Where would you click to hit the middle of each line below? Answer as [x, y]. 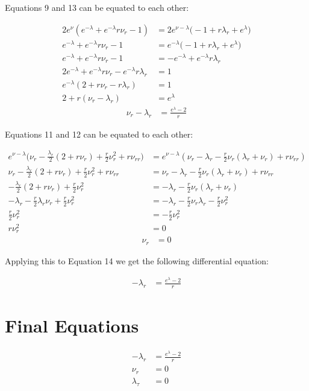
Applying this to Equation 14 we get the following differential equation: [137, 260]
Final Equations [72, 326]
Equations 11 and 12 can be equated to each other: [99, 134]
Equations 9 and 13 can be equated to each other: [97, 7]
